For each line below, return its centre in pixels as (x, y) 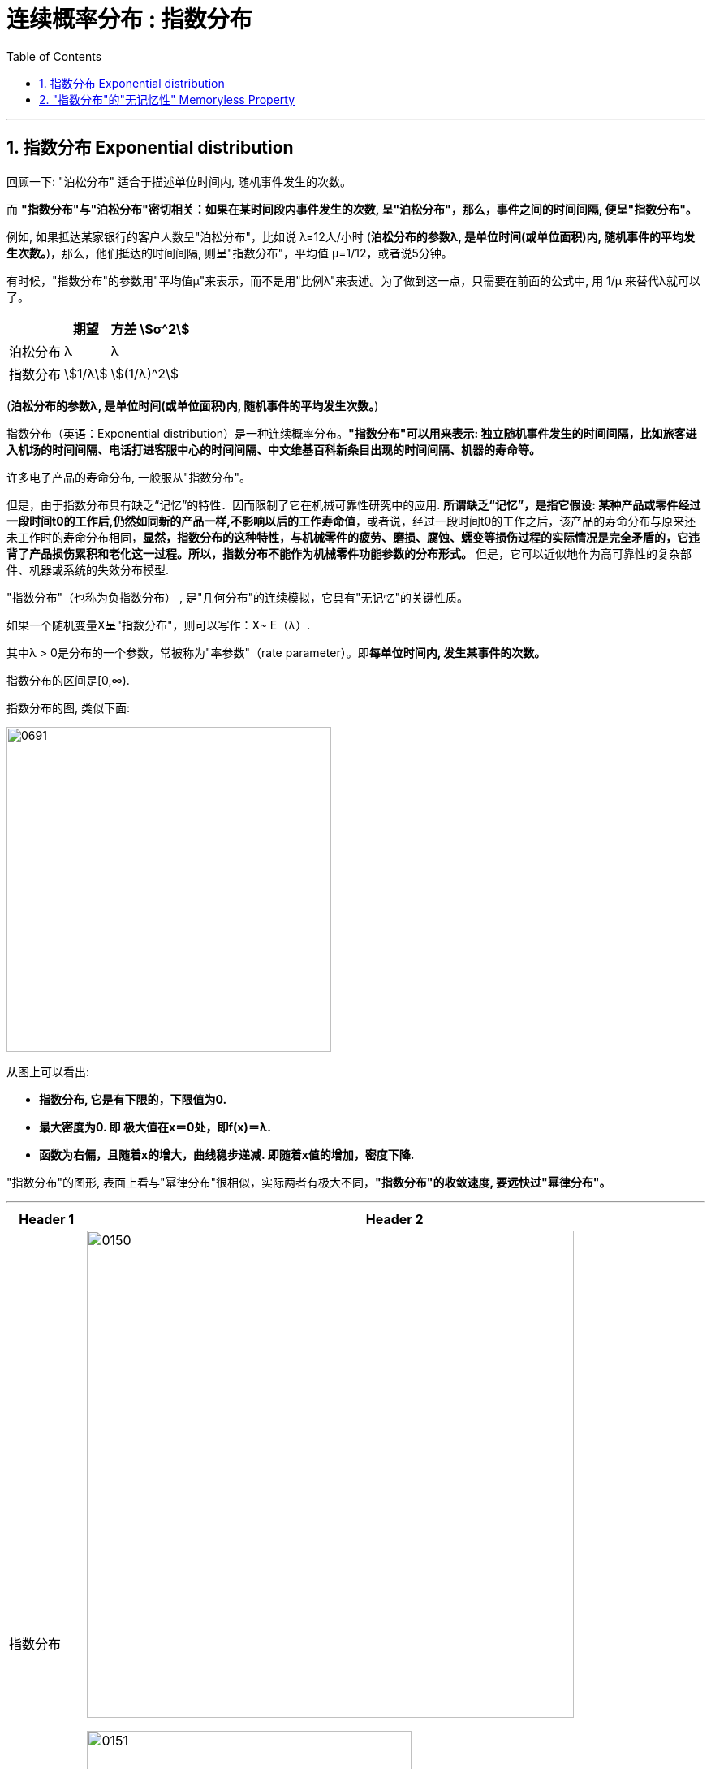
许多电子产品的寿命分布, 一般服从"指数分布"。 (129, 477)
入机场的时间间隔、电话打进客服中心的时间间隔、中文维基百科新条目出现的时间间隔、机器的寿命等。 (274, 449)
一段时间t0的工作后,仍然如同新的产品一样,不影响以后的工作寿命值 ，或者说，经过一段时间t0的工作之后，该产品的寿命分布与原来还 (351, 521)
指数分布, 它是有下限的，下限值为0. (133, 1099)
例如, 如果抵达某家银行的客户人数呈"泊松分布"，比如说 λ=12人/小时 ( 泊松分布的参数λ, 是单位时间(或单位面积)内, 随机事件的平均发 (351, 236)
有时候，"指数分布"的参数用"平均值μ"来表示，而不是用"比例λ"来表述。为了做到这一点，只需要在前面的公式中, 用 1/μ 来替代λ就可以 (353, 280)
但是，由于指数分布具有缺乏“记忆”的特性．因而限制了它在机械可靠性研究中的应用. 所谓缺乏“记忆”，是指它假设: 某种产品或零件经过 (354, 504)
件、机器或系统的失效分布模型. (88, 569)
